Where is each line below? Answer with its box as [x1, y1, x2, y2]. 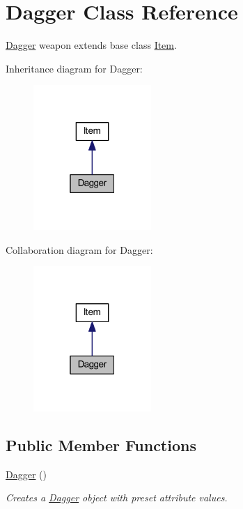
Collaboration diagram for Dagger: [6, 242, 153, 257]
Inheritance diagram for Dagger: [6, 61, 143, 75]
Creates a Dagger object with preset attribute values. [6, 490, 228, 505]
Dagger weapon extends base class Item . [6, 38, 177, 52]
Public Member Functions [6, 434, 196, 455]
